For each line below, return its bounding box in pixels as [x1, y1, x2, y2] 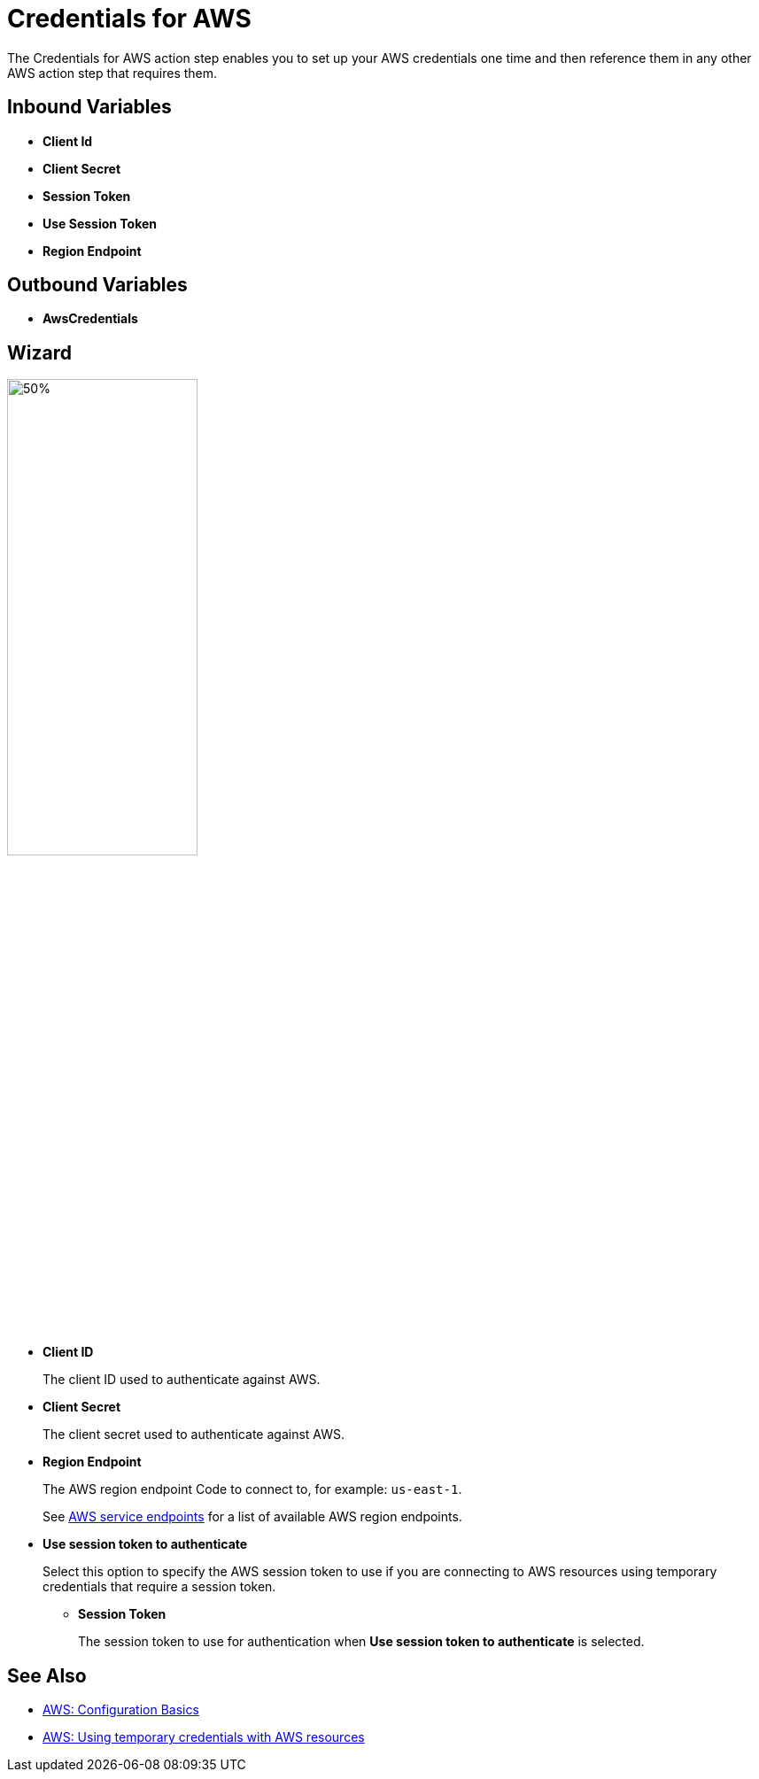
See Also [7, 1664, 87, 1687]
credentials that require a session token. [43, 1579, 276, 1595]
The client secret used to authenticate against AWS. [43, 1427, 345, 1443]
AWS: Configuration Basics [43, 1702, 199, 1718]
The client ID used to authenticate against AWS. [43, 1372, 321, 1388]
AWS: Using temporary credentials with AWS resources [43, 1729, 365, 1745]
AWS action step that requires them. [7, 65, 218, 81]
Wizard [7, 341, 72, 364]
